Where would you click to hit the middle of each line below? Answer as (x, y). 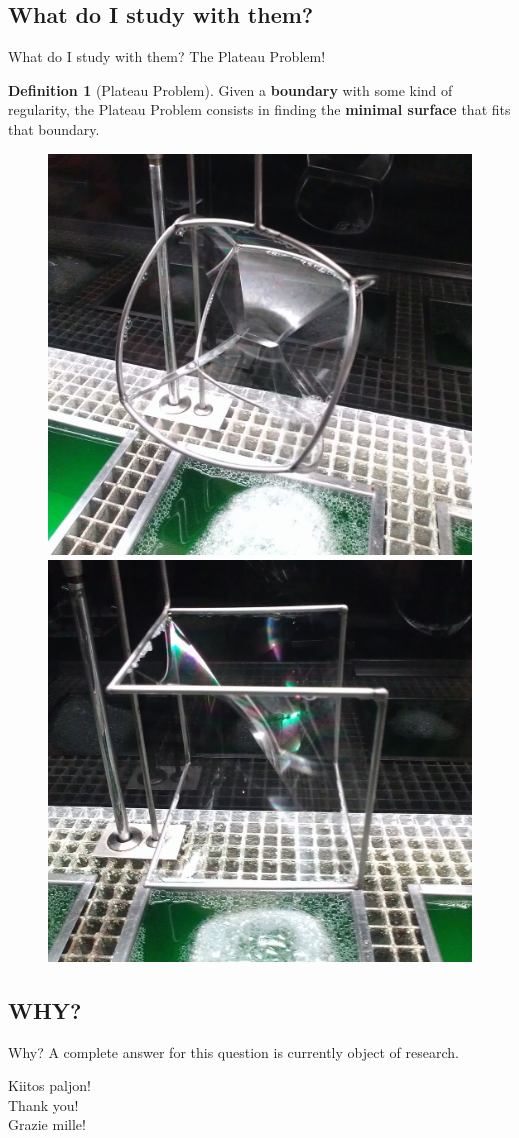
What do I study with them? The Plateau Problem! (167, 56)
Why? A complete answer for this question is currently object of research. (233, 1051)
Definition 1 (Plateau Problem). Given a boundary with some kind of (230, 89)
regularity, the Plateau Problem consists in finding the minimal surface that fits (259, 109)
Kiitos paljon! (49, 1085)
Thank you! (43, 1104)
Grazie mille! (47, 1124)
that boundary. (54, 128)
